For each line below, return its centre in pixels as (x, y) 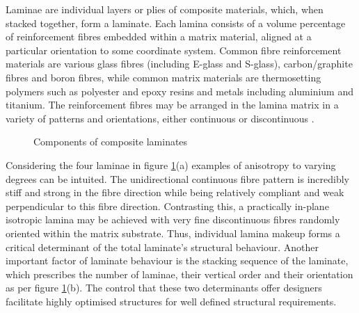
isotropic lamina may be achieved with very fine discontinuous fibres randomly (173, 219)
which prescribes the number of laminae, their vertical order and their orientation (179, 274)
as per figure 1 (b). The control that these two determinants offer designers (164, 288)
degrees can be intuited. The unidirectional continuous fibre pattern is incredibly (177, 178)
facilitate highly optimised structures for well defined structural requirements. (171, 301)
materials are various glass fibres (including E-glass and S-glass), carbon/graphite (179, 64)
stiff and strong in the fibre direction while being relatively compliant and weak (175, 192)
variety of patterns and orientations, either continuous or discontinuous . (160, 118)
